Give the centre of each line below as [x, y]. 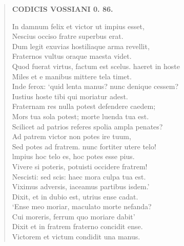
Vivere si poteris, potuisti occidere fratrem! [80, 166]
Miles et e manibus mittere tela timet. [72, 76]
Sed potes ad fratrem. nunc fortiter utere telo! [84, 146]
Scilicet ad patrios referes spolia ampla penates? [87, 126]
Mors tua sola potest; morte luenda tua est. [80, 116]
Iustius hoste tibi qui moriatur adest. [70, 96]
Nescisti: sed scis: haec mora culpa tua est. [79, 176]
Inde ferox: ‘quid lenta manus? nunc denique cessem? [95, 86]
